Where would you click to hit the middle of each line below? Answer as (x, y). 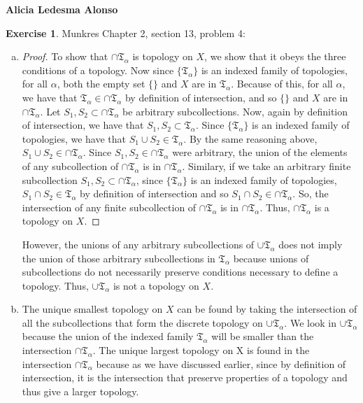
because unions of (271, 258)
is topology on (163, 56)
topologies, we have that (74, 138)
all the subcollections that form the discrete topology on (142, 322)
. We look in (311, 322)
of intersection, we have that (83, 125)
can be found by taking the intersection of (267, 309)
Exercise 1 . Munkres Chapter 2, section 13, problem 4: (126, 33)
